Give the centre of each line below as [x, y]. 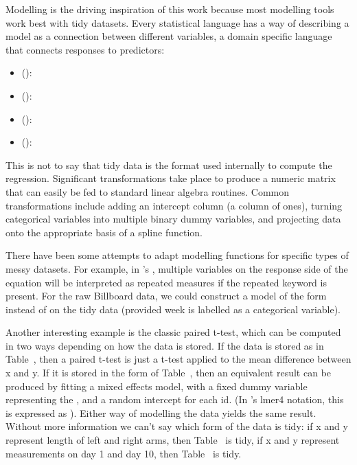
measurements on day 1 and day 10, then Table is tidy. [124, 453]
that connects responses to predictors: [85, 49]
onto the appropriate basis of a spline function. [104, 232]
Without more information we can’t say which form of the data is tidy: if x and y [177, 426]
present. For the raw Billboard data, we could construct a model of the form [166, 296]
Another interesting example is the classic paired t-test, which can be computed [173, 332]
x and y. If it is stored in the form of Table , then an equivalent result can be [169, 373]
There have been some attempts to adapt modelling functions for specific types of [177, 255]
